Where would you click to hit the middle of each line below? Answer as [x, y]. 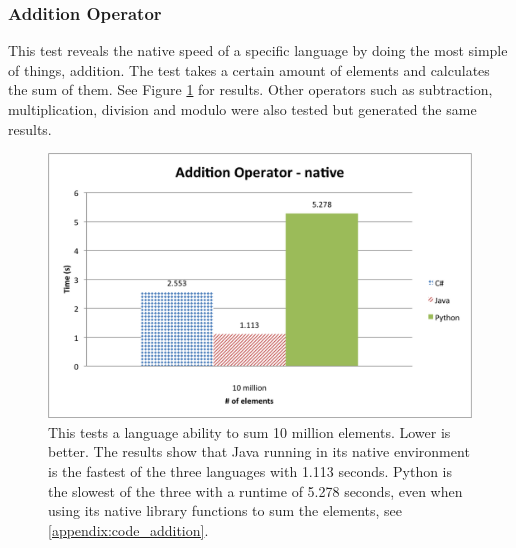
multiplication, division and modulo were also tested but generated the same [242, 109]
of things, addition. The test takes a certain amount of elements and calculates [249, 69]
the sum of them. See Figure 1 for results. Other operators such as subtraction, [250, 89]
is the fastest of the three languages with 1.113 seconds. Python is [250, 470]
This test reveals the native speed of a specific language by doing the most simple [258, 50]
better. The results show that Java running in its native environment [259, 451]
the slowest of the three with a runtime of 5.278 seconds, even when [255, 490]
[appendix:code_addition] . [128, 529]
